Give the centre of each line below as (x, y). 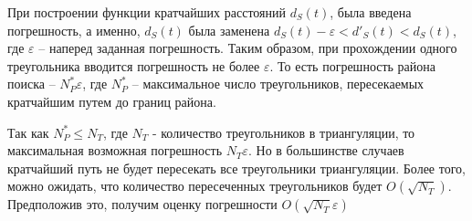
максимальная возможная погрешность (115, 150)
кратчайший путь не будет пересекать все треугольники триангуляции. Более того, (236, 168)
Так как (28, 132)
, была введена (371, 12)
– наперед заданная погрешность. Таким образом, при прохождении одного (248, 48)
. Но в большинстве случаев (326, 150)
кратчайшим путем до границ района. (112, 101)
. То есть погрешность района (353, 65)
